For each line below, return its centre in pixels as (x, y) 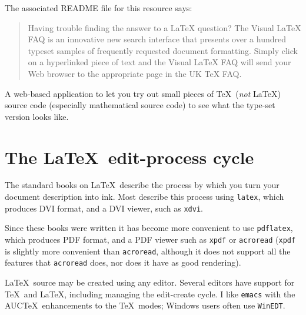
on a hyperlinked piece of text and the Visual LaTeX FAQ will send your (159, 62)
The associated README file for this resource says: (99, 8)
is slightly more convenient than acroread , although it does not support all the (148, 251)
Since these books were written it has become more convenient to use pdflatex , (149, 228)
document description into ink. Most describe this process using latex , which (144, 197)
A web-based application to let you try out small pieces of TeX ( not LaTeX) (143, 93)
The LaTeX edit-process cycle (129, 157)
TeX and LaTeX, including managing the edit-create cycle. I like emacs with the (150, 294)
